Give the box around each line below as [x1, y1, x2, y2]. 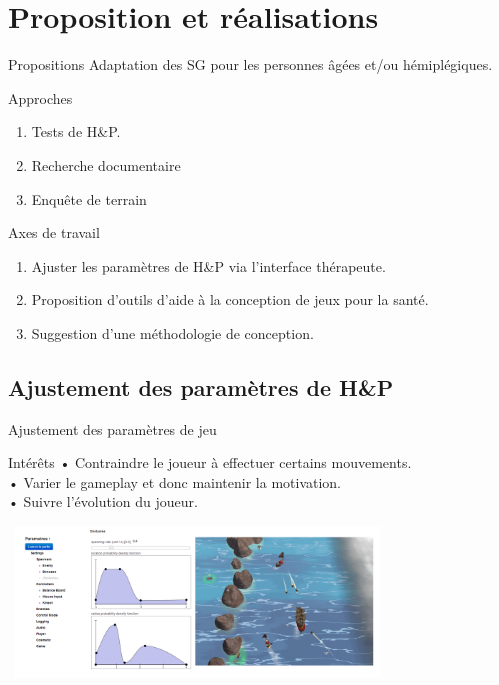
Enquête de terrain [31, 188, 147, 209]
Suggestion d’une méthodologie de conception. [31, 322, 314, 343]
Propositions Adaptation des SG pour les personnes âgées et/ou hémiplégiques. [8, 54, 493, 75]
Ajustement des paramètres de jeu [8, 418, 217, 439]
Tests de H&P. [31, 121, 121, 142]
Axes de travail [8, 222, 100, 243]
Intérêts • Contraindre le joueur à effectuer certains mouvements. [8, 452, 412, 473]
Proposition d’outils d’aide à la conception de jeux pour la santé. [31, 289, 429, 310]
